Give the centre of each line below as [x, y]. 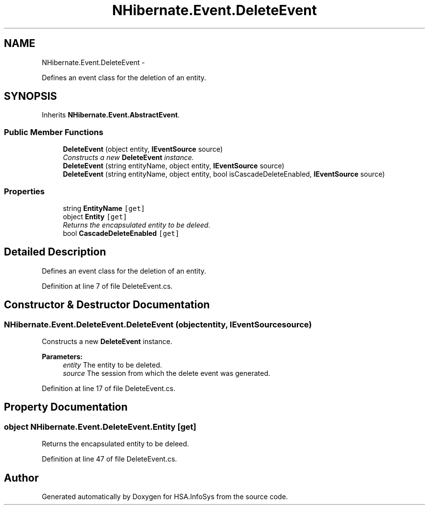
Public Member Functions [54, 132]
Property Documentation [66, 407]
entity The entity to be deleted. [112, 365]
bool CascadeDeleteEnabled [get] [121, 233]
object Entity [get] [95, 216]
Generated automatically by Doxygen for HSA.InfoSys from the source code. [165, 497]
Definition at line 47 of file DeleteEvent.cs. [109, 459]
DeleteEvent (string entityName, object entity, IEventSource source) [174, 166]
